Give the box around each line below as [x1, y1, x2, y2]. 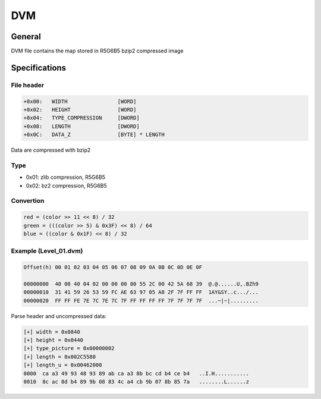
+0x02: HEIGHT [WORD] [23, 106, 137, 113]
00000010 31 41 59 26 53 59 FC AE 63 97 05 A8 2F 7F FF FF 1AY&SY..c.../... [23, 289, 259, 296]
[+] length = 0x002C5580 [23, 353, 96, 360]
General [11, 32, 42, 42]
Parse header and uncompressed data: [11, 312, 106, 319]
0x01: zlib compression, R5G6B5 [26, 174, 106, 181]
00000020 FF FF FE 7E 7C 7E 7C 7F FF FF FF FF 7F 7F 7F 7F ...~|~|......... [23, 297, 259, 304]
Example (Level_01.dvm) [11, 247, 83, 255]
